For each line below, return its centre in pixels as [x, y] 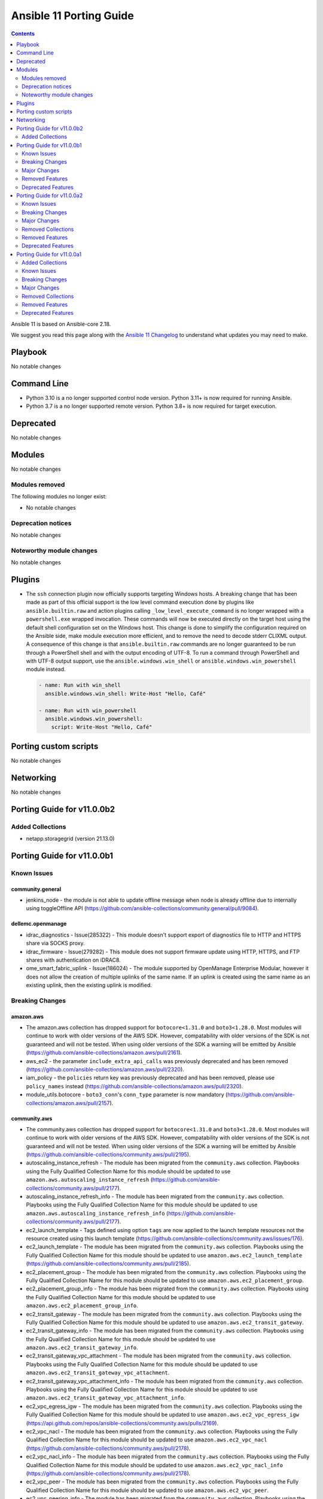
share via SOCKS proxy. [55, 943]
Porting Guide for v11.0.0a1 [49, 254]
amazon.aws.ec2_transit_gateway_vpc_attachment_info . [106, 1398]
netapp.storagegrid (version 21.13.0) [70, 838]
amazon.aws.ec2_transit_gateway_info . [82, 1348]
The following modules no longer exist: [59, 496]
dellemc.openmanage [39, 924]
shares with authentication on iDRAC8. [73, 960]
